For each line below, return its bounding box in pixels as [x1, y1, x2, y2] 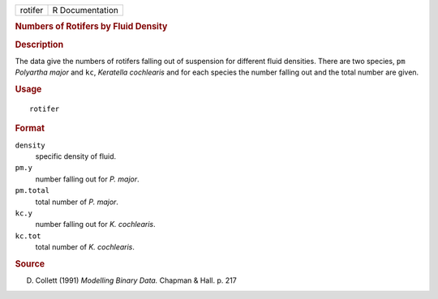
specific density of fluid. [35, 152, 117, 161]
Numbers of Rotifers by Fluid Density [15, 21, 168, 32]
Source [15, 258, 45, 269]
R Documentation [52, 5, 119, 15]
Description [15, 39, 64, 50]
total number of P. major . [35, 197, 119, 207]
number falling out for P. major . [35, 174, 140, 184]
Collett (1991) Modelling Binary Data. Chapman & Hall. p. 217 [35, 276, 237, 285]
